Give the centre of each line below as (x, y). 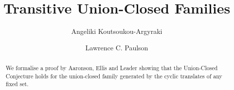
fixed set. (17, 84)
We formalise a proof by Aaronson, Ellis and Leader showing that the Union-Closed (112, 68)
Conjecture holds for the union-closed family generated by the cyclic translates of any (114, 76)
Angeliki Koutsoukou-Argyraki (117, 31)
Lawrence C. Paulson (117, 47)
